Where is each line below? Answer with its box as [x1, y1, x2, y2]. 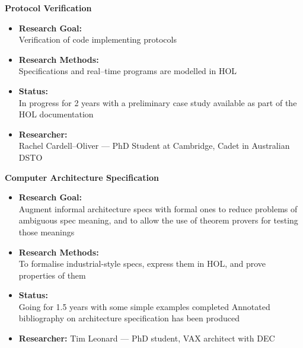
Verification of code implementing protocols [18, 33, 177, 46]
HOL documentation [18, 108, 94, 120]
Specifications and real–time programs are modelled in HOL [18, 65, 237, 77]
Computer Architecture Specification [5, 171, 159, 183]
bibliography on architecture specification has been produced [18, 312, 240, 324]
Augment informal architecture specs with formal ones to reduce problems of [18, 202, 298, 215]
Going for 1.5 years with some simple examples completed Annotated [18, 300, 270, 312]
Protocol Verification [5, 2, 92, 14]
